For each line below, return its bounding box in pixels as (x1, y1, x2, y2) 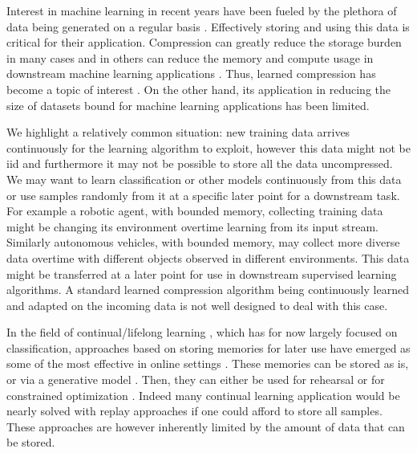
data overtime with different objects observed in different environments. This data (6, 249, 410, 266)
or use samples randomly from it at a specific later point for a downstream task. (6, 186, 400, 203)
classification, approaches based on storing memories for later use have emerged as (6, 339, 411, 356)
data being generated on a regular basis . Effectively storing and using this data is (6, 18, 410, 35)
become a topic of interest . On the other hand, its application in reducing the (6, 80, 391, 97)
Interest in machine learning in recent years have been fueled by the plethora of (6, 2, 397, 18)
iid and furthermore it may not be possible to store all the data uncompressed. (6, 155, 393, 172)
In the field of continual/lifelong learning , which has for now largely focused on (6, 324, 398, 341)
